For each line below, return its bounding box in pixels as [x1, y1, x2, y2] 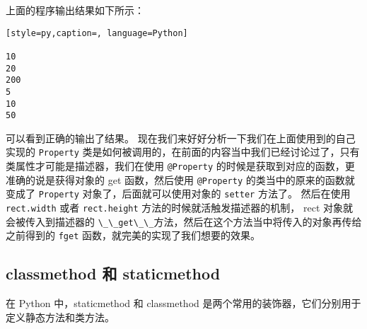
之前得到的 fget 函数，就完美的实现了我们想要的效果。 [6, 228, 260, 243]
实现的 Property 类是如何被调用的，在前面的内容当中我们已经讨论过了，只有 [6, 144, 360, 159]
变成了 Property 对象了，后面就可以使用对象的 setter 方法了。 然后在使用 [6, 186, 351, 201]
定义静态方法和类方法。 [6, 309, 115, 324]
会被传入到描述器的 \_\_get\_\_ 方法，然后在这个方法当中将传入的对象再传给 [6, 214, 362, 229]
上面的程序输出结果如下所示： [6, 3, 144, 17]
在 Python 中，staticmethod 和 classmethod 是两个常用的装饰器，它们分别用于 [6, 296, 361, 311]
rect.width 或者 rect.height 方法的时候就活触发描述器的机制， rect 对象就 [6, 200, 354, 215]
